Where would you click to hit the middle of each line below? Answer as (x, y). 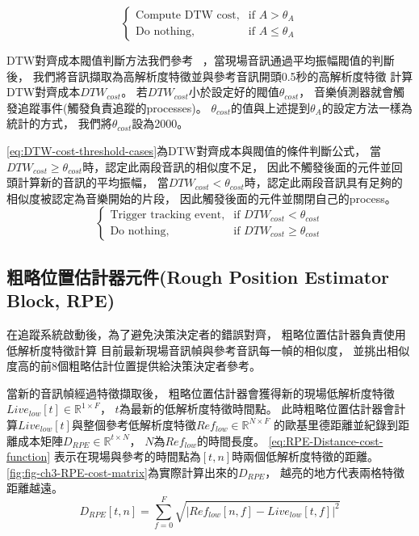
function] (29, 456)
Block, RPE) (61, 300)
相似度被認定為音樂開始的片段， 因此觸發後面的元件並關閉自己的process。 (201, 198)
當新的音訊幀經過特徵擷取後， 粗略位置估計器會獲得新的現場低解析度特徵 (201, 393)
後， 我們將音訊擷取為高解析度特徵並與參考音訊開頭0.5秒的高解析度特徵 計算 (210, 76)
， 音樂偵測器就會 (346, 92)
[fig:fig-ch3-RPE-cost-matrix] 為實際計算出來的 (122, 472)
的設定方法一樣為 (367, 107)
